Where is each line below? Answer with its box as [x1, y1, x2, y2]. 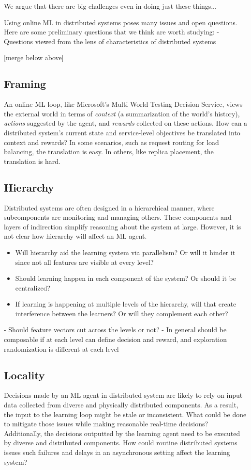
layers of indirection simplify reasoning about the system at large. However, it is [4, 221, 241, 231]
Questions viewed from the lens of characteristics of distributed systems [4, 36, 216, 46]
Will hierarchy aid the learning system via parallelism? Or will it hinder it [15, 247, 236, 257]
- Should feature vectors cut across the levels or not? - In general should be [4, 324, 227, 335]
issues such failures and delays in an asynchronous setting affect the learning [4, 447, 230, 457]
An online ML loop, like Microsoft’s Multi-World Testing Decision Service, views [4, 99, 243, 109]
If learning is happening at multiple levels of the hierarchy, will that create [15, 299, 236, 309]
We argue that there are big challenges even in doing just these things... [4, 1, 217, 11]
